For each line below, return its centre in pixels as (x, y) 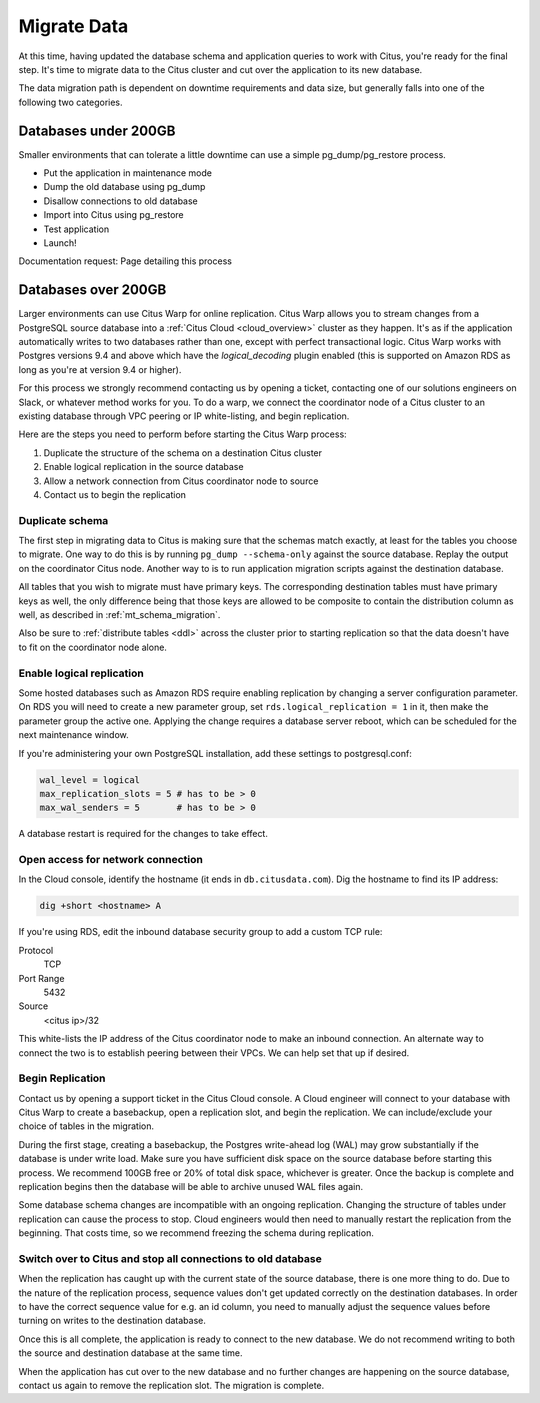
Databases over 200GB (92, 290)
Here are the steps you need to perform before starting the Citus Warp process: (182, 434)
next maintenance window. (73, 735)
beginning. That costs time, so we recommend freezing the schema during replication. (196, 1233)
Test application (76, 229)
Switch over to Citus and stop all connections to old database (170, 1258)
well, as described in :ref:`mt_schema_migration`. (119, 615)
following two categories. (71, 102)
